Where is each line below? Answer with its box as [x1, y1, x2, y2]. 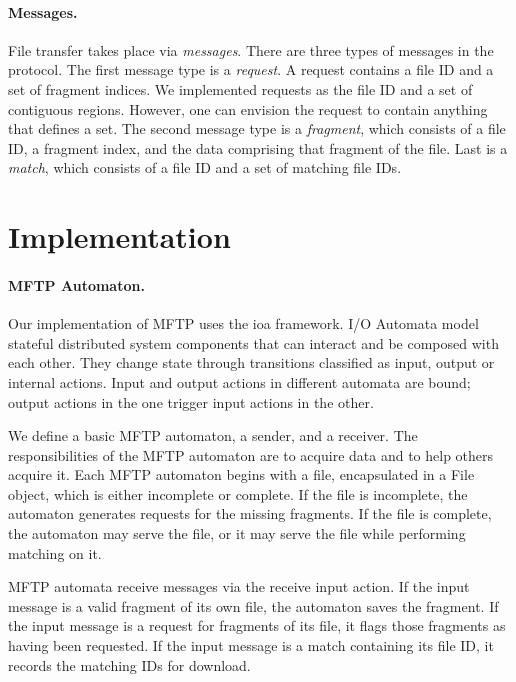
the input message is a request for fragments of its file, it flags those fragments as [8, 615, 506, 636]
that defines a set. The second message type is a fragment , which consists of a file [8, 118, 506, 139]
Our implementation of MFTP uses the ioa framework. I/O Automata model [8, 313, 479, 334]
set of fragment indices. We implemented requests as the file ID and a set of [8, 78, 473, 99]
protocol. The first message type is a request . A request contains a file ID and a [8, 59, 494, 80]
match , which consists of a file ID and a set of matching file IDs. [8, 157, 402, 178]
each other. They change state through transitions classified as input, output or [8, 352, 495, 373]
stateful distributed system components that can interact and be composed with [8, 332, 499, 353]
